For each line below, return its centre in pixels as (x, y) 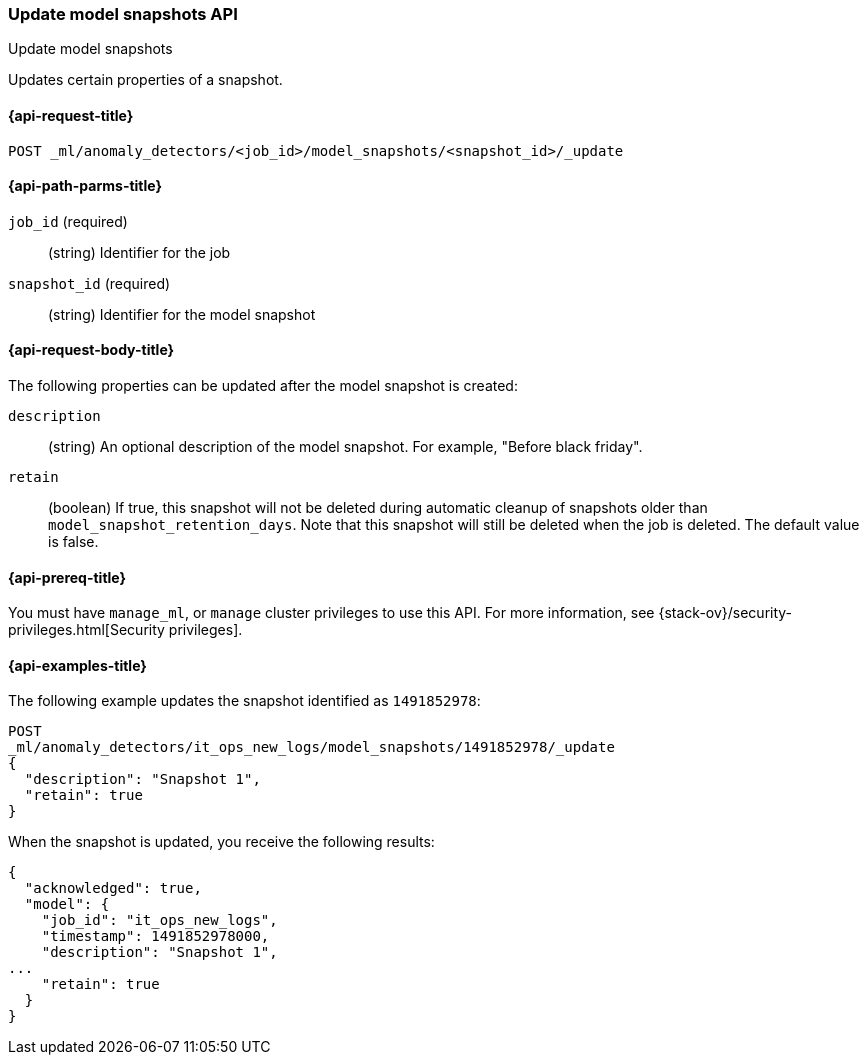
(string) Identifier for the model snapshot (182, 314)
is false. (73, 542)
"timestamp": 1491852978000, (155, 936)
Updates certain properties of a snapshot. (145, 80)
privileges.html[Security (86, 630)
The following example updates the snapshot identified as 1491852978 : (244, 701)
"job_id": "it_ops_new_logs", (159, 920)
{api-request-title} (71, 115)
